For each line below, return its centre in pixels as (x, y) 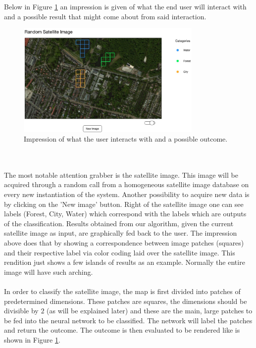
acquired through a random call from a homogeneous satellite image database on (127, 184)
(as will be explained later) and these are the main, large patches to (150, 311)
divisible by (21, 311)
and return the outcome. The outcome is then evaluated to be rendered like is (122, 330)
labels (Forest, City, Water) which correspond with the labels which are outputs (125, 214)
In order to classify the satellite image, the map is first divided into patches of (122, 291)
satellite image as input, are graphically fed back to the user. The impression (121, 233)
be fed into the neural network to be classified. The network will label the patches (128, 320)
